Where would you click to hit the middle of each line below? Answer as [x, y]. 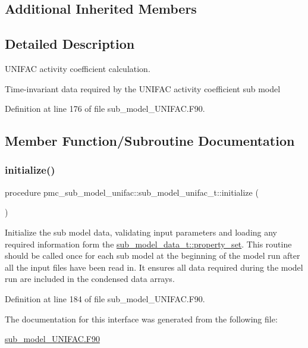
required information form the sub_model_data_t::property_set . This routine [148, 244]
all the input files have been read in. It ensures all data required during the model [154, 267]
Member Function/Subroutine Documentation [150, 141]
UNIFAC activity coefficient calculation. [78, 68]
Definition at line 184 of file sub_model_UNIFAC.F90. [105, 298]
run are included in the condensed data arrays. [90, 279]
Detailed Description [70, 44]
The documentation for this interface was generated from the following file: [141, 319]
